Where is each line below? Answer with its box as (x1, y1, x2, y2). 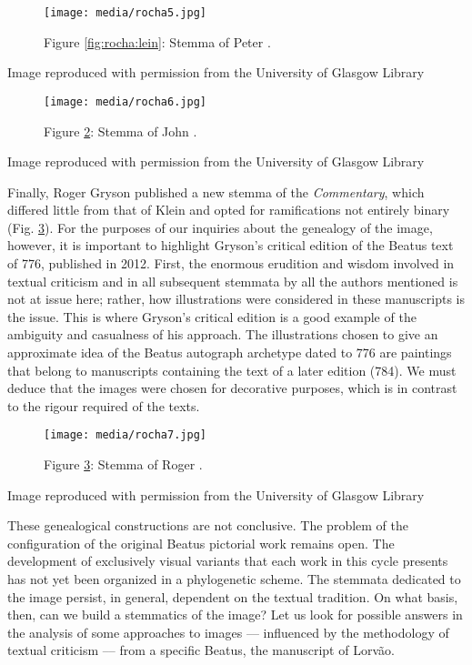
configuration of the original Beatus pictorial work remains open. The (7, 533, 395, 552)
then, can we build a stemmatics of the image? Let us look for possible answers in (7, 605, 463, 624)
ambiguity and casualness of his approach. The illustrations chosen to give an (7, 325, 438, 344)
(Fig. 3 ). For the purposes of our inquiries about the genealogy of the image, (7, 217, 433, 237)
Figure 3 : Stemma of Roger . (44, 455, 203, 474)
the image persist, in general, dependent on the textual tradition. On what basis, (7, 587, 458, 606)
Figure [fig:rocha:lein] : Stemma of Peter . (44, 32, 271, 51)
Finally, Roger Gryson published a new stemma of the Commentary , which (7, 182, 425, 201)
